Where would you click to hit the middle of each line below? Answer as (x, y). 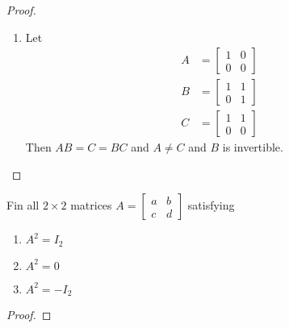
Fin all (23, 205)
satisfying (211, 205)
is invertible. (253, 147)
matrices (91, 205)
